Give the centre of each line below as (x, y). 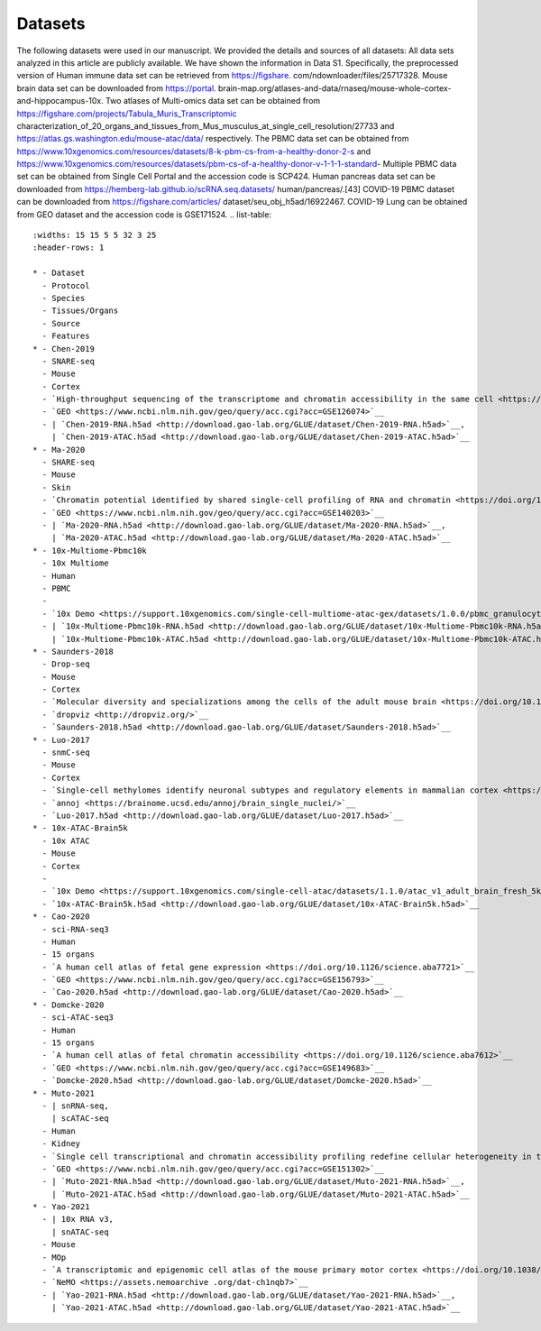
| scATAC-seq (80, 1119)
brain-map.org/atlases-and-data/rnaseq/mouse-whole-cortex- (335, 88)
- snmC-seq (66, 753)
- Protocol (66, 285)
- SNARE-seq (68, 361)
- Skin (56, 487)
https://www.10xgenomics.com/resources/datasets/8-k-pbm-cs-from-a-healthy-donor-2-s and (194, 151)
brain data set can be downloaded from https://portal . (116, 88)
